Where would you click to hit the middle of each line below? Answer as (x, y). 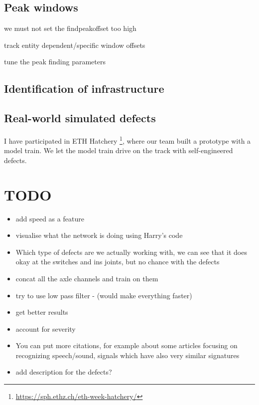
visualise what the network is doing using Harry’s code (99, 235)
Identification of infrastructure (84, 89)
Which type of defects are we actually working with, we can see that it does (131, 252)
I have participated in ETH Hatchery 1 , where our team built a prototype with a (128, 140)
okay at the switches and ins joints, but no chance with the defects (118, 262)
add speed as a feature (50, 218)
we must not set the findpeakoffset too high (70, 28)
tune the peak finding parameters (55, 62)
